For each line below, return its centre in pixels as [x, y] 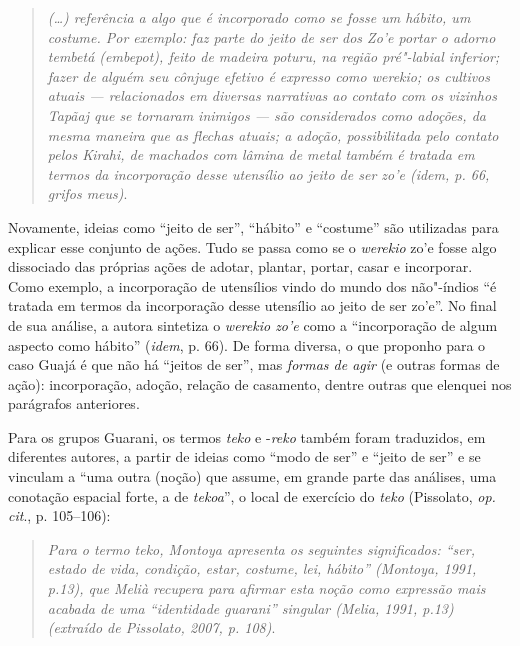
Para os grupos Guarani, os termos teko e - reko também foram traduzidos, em [247, 436]
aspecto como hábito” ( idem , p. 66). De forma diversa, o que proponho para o [247, 344]
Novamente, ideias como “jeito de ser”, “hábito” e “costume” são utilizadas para [253, 226]
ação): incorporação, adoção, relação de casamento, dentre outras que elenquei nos [260, 383]
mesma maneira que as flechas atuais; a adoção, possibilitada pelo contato [273, 134]
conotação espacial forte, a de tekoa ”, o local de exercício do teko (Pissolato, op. [252, 495]
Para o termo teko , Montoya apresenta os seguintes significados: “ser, [261, 548]
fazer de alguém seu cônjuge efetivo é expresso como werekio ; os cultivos [268, 75]
